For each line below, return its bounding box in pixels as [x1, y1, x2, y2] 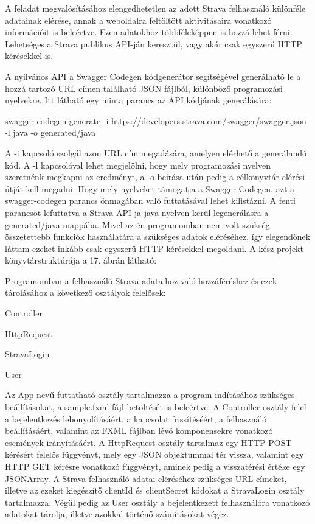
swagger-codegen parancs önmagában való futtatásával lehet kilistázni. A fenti [5, 194, 296, 207]
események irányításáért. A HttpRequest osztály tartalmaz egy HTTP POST [5, 436, 292, 449]
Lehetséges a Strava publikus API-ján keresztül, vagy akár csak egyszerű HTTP [5, 37, 302, 50]
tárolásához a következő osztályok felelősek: [5, 286, 166, 299]
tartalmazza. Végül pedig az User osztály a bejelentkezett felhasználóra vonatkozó [5, 495, 310, 508]
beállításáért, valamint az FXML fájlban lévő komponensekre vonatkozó [5, 424, 273, 437]
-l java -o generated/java [5, 126, 96, 139]
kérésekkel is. [5, 49, 54, 62]
